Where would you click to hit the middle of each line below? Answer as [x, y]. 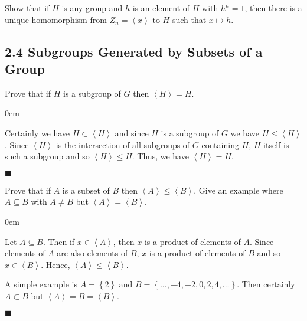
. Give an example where [239, 190]
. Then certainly [266, 284]
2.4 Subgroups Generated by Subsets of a [134, 51]
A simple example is [41, 284]
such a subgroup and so [47, 156]
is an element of [161, 8]
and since [132, 132]
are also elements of [92, 253]
